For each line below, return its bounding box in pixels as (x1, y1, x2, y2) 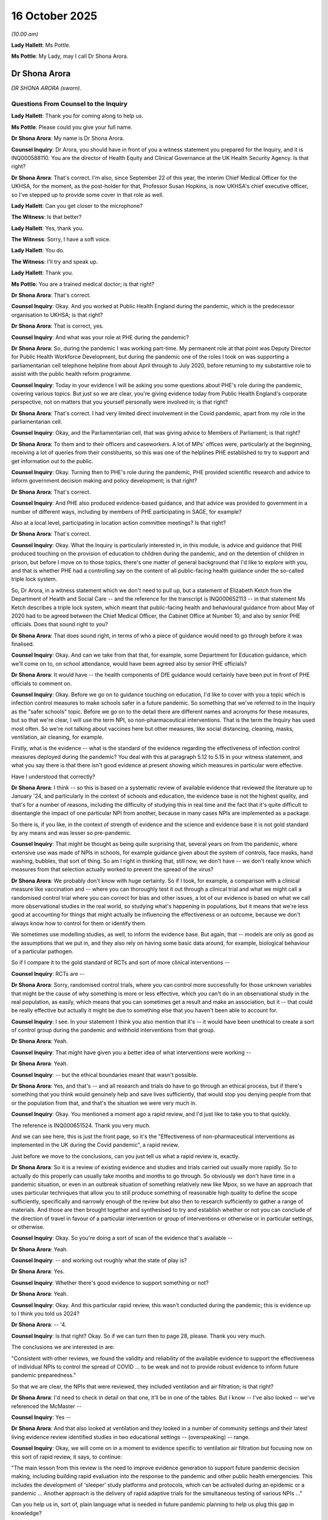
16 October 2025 (11, 9, 98, 22)
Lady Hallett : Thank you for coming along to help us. (11, 112, 144, 120)
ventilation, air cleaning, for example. (11, 733, 104, 741)
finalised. (11, 640, 35, 648)
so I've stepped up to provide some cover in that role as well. (11, 191, 164, 198)
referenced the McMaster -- (11, 1402, 82, 1410)
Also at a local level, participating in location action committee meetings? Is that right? (11, 519, 226, 526)
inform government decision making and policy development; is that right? (11, 477, 197, 485)
